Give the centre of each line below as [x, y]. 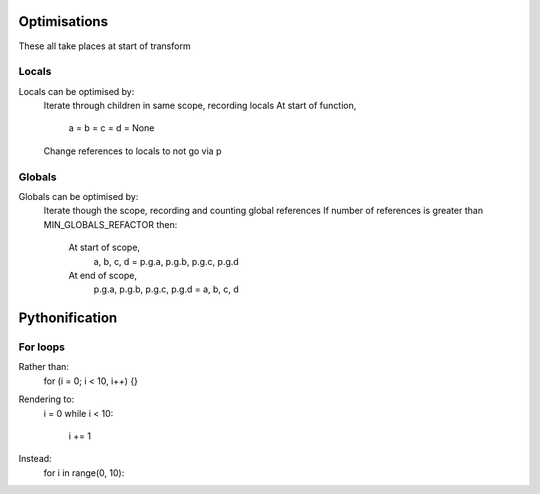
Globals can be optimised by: [78, 196]
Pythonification [68, 318]
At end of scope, [102, 275]
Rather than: [44, 367]
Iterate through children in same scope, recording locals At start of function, [200, 106]
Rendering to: [46, 399]
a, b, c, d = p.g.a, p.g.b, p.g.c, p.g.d [166, 261]
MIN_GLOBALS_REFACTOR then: [110, 224]
